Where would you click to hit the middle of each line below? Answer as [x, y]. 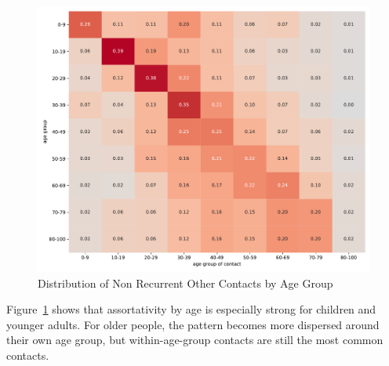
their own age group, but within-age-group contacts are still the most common [195, 340]
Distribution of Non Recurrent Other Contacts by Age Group [185, 283]
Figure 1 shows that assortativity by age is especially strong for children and [191, 309]
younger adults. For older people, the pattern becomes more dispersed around [193, 324]
